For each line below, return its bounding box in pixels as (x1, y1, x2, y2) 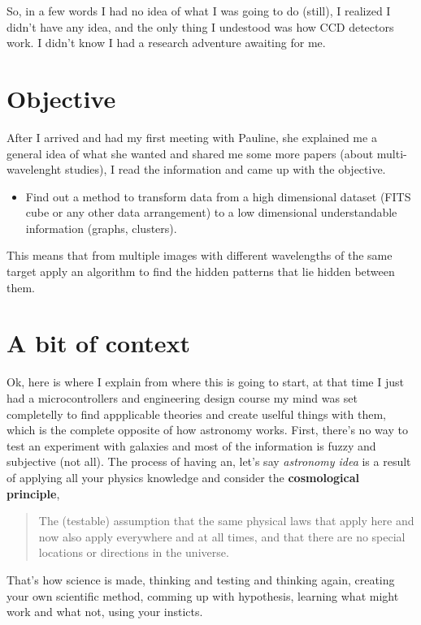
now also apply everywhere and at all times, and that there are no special (38, 528, 406, 545)
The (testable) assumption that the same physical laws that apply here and (38, 512, 414, 529)
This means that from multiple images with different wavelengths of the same (7, 247, 393, 264)
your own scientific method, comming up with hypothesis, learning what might (7, 587, 399, 604)
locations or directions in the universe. (38, 544, 229, 561)
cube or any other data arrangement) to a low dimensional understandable (25, 204, 397, 221)
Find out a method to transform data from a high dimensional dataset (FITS (25, 187, 411, 205)
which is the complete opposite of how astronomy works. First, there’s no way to (7, 421, 408, 438)
